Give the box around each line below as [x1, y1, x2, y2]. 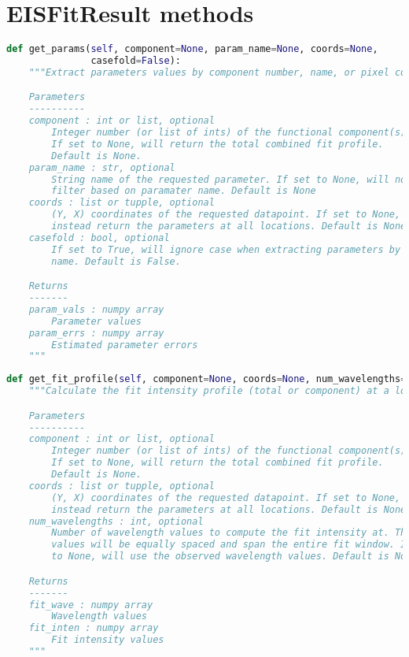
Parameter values [51, 315, 142, 327]
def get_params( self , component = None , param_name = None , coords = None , [6, 43, 378, 55]
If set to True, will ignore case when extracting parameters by [51, 243, 401, 255]
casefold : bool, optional [28, 232, 170, 243]
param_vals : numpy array [28, 303, 164, 315]
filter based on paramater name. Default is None [51, 185, 316, 197]
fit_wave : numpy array [28, 599, 153, 611]
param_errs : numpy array [28, 327, 164, 339]
